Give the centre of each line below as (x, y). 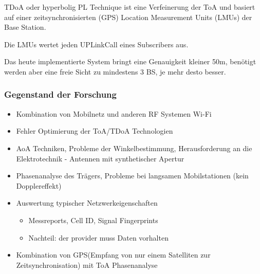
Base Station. (25, 27)
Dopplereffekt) (39, 185)
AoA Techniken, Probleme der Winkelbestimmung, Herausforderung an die (134, 148)
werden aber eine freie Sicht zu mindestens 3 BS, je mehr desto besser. (115, 71)
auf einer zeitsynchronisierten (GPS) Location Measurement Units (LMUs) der (128, 17)
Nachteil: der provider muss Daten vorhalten (98, 237)
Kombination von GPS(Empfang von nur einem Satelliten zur (113, 255)
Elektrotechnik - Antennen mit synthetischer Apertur (100, 158)
